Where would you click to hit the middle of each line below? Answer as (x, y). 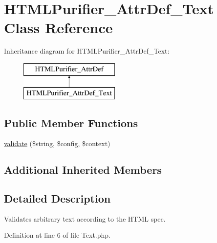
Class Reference (58, 28)
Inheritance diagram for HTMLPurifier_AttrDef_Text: (87, 51)
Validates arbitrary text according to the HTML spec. (85, 218)
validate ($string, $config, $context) (57, 143)
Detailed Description (57, 198)
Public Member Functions (71, 123)
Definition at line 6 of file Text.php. (57, 235)
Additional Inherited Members (83, 170)
